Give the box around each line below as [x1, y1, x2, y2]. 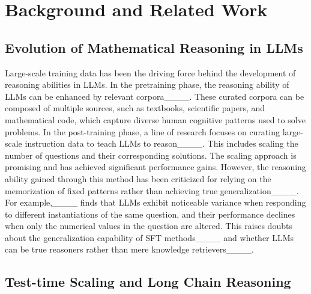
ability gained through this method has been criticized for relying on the [5, 172, 271, 185]
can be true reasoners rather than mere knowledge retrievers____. [5, 243, 254, 256]
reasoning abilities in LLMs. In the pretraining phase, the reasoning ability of [5, 78, 289, 91]
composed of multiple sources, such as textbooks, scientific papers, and [5, 102, 265, 114]
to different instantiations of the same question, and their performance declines [5, 207, 295, 220]
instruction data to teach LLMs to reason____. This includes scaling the [25, 137, 298, 150]
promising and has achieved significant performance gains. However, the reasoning [5, 161, 306, 173]
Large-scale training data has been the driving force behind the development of [5, 66, 296, 79]
